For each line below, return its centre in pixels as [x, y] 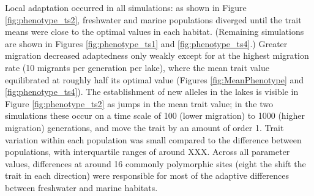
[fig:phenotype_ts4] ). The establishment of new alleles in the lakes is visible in [152, 92]
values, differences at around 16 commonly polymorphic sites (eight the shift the [155, 163]
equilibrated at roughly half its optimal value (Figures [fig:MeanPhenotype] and [155, 79]
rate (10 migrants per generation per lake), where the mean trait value [137, 67]
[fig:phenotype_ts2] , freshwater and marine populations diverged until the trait [153, 19]
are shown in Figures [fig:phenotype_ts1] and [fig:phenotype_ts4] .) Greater [146, 43]
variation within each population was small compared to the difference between [153, 139]
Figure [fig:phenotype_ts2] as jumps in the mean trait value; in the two [139, 103]
